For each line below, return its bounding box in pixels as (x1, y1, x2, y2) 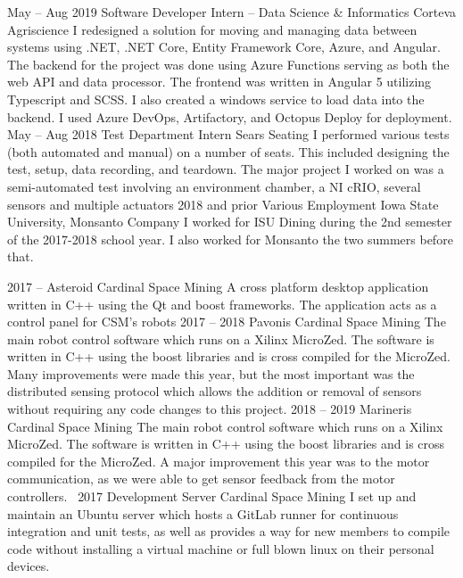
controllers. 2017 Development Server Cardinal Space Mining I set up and (7, 487, 417, 506)
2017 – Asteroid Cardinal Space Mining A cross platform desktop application (7, 277, 429, 295)
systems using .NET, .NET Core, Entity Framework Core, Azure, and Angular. (7, 37, 441, 56)
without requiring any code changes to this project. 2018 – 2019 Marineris (7, 400, 412, 418)
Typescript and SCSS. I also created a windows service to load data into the (7, 89, 425, 108)
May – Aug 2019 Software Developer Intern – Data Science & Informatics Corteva (7, 3, 457, 21)
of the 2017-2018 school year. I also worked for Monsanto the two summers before (7, 229, 453, 248)
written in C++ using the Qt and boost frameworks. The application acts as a (7, 294, 437, 313)
